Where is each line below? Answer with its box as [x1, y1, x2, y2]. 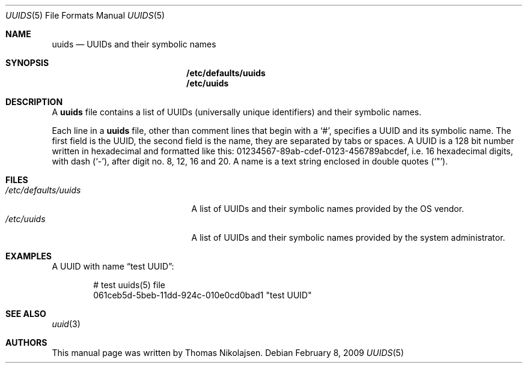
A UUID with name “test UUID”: [52, 261, 174, 271]
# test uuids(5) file [93, 280, 165, 290]
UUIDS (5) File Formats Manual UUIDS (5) [5, 10, 165, 20]
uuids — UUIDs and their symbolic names [52, 39, 216, 49]
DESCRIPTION [5, 97, 63, 107]
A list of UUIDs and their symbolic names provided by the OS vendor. [191, 204, 465, 214]
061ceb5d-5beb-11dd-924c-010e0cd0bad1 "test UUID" [93, 290, 312, 300]
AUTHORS [5, 337, 47, 348]
